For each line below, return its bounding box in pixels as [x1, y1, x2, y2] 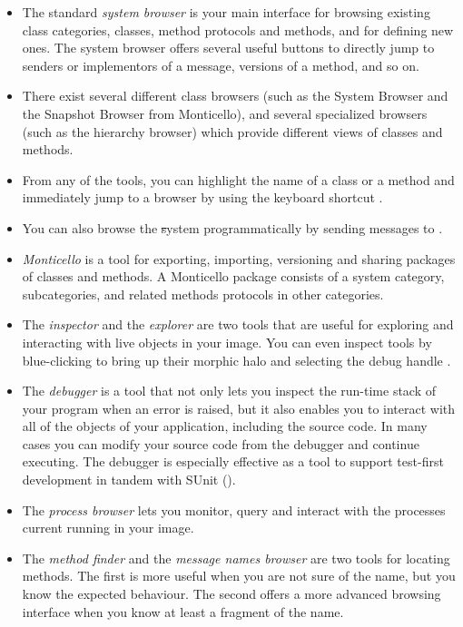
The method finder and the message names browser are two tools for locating [22, 548, 450, 567]
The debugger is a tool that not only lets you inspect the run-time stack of [22, 381, 437, 400]
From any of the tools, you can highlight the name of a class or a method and [22, 170, 455, 189]
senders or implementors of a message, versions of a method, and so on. [22, 55, 419, 74]
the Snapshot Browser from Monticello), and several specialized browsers [22, 103, 428, 122]
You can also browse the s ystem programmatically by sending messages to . [22, 218, 443, 237]
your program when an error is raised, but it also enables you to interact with [22, 398, 456, 417]
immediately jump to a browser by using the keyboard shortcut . [22, 188, 383, 207]
